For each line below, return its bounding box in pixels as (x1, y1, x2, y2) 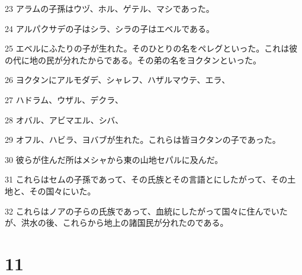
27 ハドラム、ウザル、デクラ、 (5, 93, 123, 105)
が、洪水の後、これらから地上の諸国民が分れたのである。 (5, 216, 229, 229)
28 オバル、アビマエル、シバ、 (5, 113, 124, 126)
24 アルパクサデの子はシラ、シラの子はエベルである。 (5, 22, 215, 34)
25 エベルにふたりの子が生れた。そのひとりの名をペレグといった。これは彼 (5, 42, 298, 55)
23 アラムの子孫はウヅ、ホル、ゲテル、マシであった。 (5, 2, 214, 14)
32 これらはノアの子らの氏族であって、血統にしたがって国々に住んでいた (5, 204, 288, 217)
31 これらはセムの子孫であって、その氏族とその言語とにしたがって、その (5, 173, 288, 186)
